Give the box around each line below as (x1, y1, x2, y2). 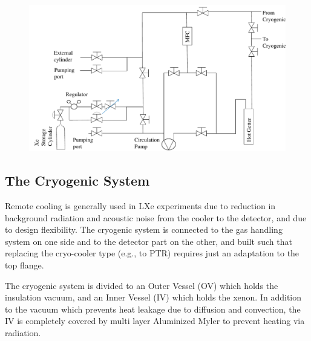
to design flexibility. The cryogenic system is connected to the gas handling (5, 223, 283, 236)
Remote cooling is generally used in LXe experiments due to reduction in (5, 200, 276, 212)
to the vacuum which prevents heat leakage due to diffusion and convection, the (5, 302, 301, 315)
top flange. (5, 258, 44, 271)
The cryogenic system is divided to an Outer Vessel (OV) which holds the (5, 279, 278, 291)
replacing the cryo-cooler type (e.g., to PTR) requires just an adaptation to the (5, 247, 300, 259)
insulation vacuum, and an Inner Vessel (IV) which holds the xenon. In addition (5, 291, 301, 304)
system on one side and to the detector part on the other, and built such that (5, 235, 292, 247)
